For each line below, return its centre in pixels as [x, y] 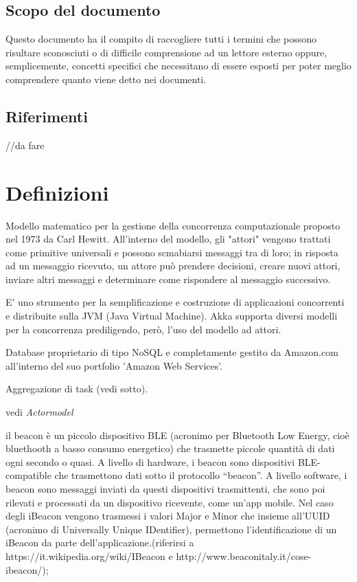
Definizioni [57, 192]
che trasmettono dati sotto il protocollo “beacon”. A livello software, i [201, 475]
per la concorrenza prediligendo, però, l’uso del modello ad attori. [143, 329]
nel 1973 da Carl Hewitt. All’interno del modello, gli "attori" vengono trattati [168, 239]
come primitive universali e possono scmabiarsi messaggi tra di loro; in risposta [172, 252]
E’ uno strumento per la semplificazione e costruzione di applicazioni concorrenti [175, 302]
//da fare [25, 145]
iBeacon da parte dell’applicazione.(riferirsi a [100, 542]
